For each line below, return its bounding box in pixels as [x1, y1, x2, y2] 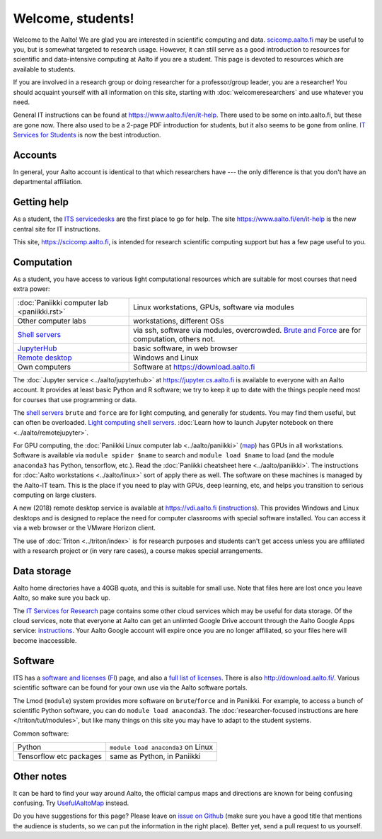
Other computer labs [17, 316, 86, 326]
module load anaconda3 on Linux [110, 742, 214, 752]
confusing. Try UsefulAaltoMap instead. [13, 799, 129, 807]
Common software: [13, 729, 69, 738]
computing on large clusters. [13, 491, 97, 499]
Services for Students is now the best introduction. [13, 131, 161, 139]
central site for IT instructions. [13, 224, 101, 233]
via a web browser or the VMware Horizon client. [13, 524, 156, 532]
